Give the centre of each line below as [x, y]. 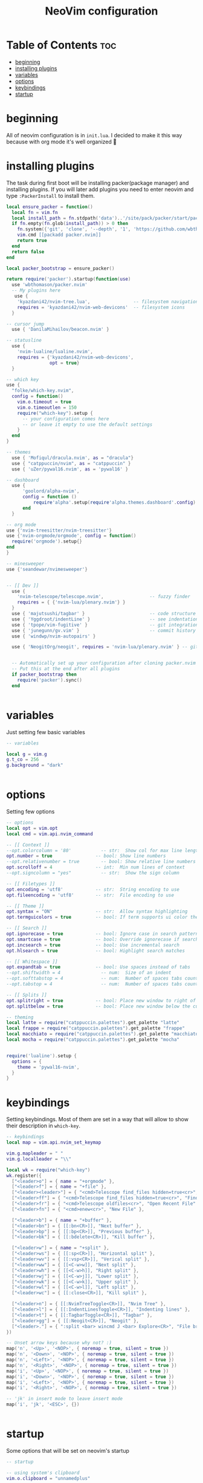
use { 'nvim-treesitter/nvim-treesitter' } [59, 530]
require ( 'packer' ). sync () [50, 680]
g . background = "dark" [35, 765]
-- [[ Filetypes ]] [31, 884]
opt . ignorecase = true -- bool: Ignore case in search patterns [104, 934]
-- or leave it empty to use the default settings [87, 425]
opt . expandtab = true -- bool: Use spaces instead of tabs [98, 967]
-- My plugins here [36, 291]
